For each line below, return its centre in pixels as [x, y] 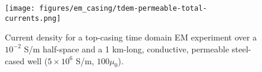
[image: [20, 8]
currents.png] [33, 18]
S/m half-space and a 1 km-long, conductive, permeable [126, 48]
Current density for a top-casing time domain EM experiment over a [131, 37]
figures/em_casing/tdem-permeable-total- [123, 8]
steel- [241, 48]
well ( [38, 60]
